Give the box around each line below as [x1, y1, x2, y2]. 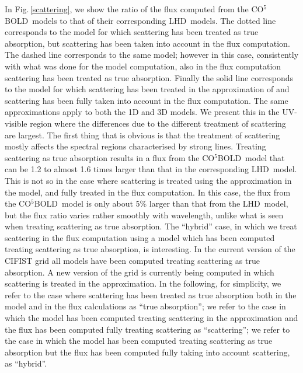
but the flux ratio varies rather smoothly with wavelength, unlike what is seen [5, 208, 284, 221]
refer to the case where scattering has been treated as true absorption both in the [5, 288, 297, 301]
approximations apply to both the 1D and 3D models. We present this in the [5, 106, 280, 118]
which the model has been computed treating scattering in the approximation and [5, 312, 298, 324]
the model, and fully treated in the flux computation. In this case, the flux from [5, 186, 291, 198]
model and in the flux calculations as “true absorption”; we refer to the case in [5, 300, 286, 312]
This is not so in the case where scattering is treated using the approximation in [5, 174, 292, 186]
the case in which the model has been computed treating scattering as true [5, 334, 273, 347]
